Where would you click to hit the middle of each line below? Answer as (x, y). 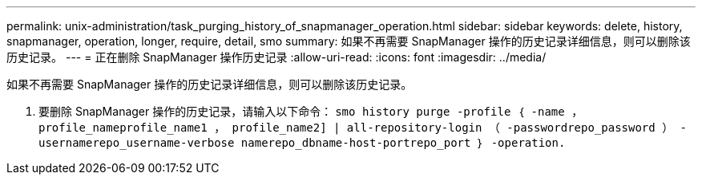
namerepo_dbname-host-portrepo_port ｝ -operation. (403, 143)
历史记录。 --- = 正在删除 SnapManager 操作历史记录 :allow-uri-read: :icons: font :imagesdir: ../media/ (276, 57)
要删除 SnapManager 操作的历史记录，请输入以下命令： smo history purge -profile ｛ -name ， (311, 111)
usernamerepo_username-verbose (137, 143)
